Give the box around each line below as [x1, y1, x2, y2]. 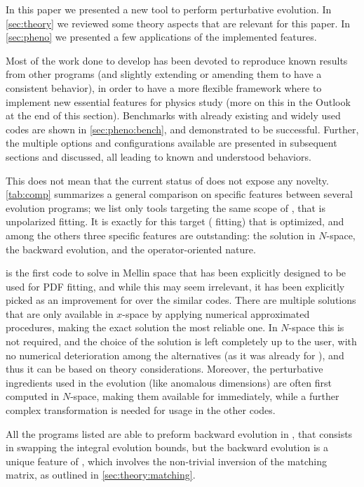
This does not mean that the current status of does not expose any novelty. [6, 173, 329, 187]
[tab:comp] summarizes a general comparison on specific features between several [6, 187, 353, 201]
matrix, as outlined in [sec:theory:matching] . [6, 467, 196, 482]
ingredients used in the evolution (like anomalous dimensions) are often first [6, 375, 332, 389]
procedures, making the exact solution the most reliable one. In [6, 320, 278, 335]
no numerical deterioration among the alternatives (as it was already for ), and [6, 347, 344, 362]
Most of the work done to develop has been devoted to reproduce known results [6, 53, 348, 67]
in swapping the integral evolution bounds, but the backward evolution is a [6, 440, 329, 455]
